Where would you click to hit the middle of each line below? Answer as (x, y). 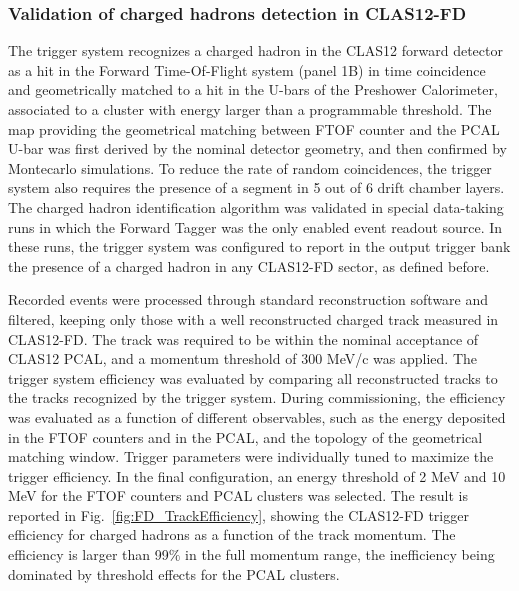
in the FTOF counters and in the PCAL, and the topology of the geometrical (245, 436)
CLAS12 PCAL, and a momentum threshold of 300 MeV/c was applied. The (242, 358)
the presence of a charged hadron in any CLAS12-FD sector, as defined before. (249, 265)
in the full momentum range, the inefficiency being (340, 554)
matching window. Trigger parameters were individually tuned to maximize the (251, 456)
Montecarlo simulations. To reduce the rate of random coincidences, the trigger (250, 167)
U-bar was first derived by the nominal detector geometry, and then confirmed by (257, 148)
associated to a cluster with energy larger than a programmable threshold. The (250, 109)
